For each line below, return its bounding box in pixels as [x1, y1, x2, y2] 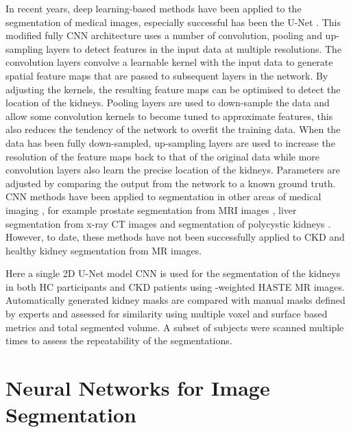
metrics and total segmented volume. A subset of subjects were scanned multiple [5, 320, 344, 334]
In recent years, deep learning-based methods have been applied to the [5, 1, 302, 15]
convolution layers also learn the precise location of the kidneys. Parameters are [5, 163, 341, 177]
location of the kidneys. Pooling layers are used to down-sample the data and [5, 95, 330, 110]
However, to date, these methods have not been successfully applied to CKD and [5, 230, 345, 244]
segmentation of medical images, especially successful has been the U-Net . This [5, 14, 341, 29]
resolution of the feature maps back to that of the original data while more [5, 149, 320, 163]
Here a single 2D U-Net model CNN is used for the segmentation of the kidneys [5, 266, 341, 280]
